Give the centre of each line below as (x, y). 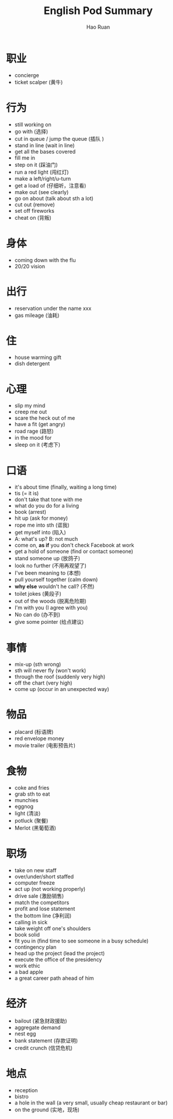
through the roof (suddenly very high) (60, 677)
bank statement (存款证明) (46, 1041)
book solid (27, 935)
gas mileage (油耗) (37, 315)
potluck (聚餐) (31, 821)
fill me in (25, 158)
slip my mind (30, 406)
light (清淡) (27, 813)
